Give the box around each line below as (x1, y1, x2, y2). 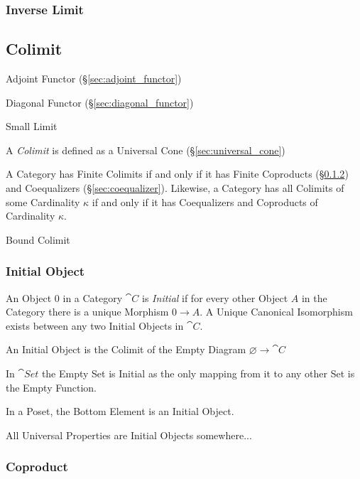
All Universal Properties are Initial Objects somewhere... (6, 427, 252, 442)
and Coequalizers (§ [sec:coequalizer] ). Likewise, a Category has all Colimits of (6, 181, 344, 195)
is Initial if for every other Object (142, 290, 288, 305)
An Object (6, 290, 52, 305)
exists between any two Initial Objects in (6, 318, 184, 333)
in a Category (62, 290, 123, 305)
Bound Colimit (6, 232, 70, 247)
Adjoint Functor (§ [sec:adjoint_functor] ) (6, 71, 182, 86)
